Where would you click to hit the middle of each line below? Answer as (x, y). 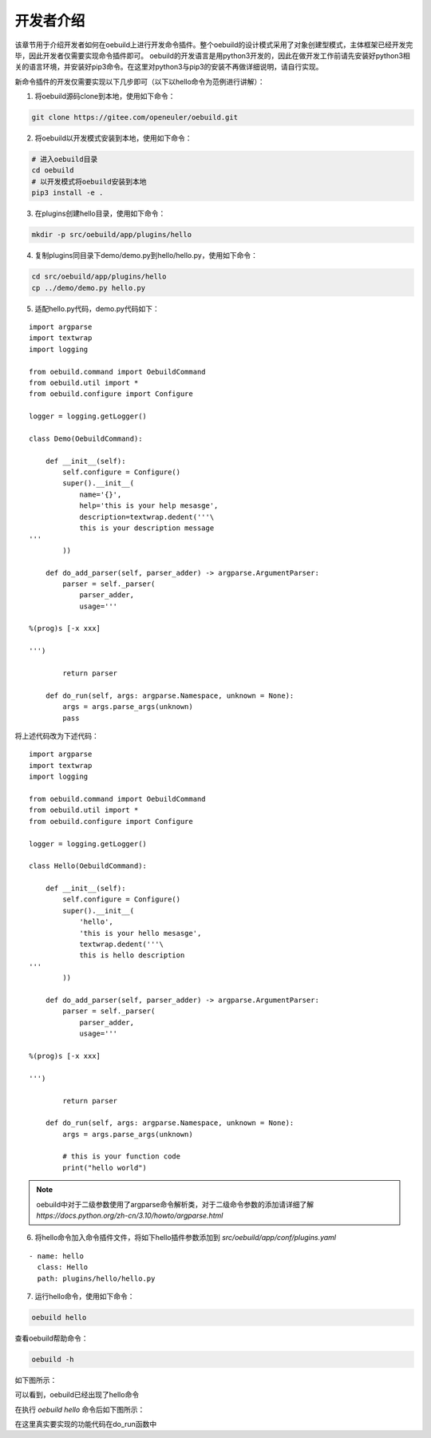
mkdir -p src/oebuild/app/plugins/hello (111, 235)
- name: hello (56, 1256)
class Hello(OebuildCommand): (88, 866)
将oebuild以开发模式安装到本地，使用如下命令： (113, 138)
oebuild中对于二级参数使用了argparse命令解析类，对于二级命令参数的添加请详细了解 (175, 1204)
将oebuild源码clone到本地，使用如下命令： (105, 97)
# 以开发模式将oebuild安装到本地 (89, 181)
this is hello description (132, 955)
